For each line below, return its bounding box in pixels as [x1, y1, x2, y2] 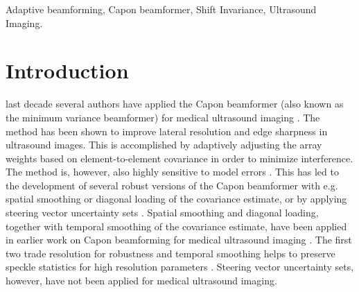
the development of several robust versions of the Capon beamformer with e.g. [6, 178, 338, 192]
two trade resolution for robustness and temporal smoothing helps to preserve [6, 246, 335, 260]
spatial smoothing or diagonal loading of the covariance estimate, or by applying [6, 191, 347, 206]
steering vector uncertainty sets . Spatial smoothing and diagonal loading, [6, 205, 319, 220]
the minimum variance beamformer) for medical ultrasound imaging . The [6, 110, 320, 124]
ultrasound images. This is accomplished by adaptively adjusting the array [6, 137, 322, 152]
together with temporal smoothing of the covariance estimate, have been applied [6, 218, 347, 233]
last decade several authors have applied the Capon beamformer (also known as [6, 96, 344, 111]
